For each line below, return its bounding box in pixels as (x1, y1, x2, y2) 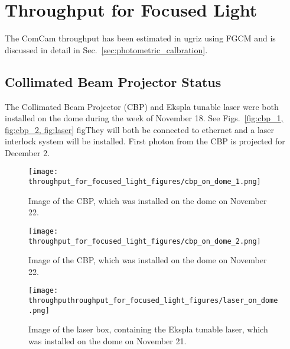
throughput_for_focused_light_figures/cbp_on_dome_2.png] (28, 237, 261, 245)
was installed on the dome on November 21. (28, 335, 187, 347)
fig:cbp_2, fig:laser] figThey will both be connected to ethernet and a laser (5, 123, 275, 135)
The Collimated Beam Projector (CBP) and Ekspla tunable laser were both (5, 100, 279, 112)
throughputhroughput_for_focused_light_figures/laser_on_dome (28, 296, 278, 305)
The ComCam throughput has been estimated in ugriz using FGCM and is (5, 32, 276, 44)
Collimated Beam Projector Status (5, 72, 221, 91)
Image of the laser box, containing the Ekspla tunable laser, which (28, 323, 268, 335)
